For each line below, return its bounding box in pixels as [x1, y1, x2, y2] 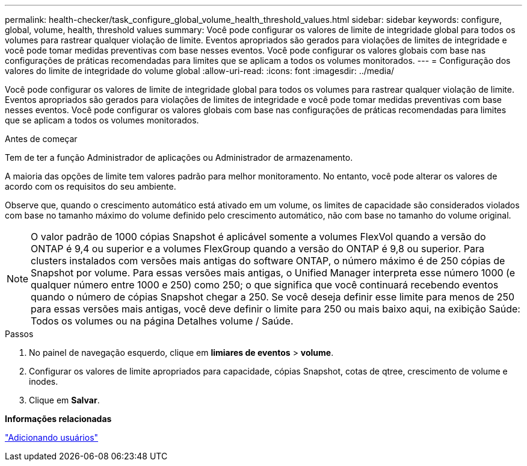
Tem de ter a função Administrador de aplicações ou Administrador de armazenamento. [5, 152, 353, 163]
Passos [5, 329, 34, 339]
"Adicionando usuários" [5, 432, 99, 443]
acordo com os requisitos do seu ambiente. [5, 181, 176, 191]
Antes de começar [5, 134, 78, 144]
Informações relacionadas [5, 414, 112, 424]
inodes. [29, 376, 58, 387]
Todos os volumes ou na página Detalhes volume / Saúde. [31, 315, 294, 327]
